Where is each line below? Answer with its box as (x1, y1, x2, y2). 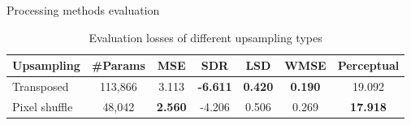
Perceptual (337, 57, 400, 74)
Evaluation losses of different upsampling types (89, 28, 322, 45)
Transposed (12, 78, 69, 95)
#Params (91, 57, 145, 74)
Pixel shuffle (12, 97, 73, 114)
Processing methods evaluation (6, 2, 160, 18)
